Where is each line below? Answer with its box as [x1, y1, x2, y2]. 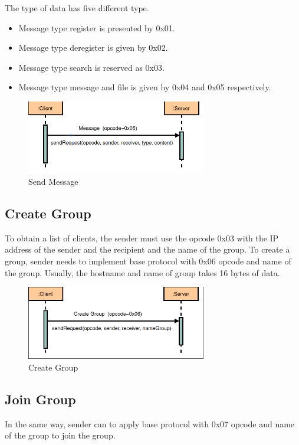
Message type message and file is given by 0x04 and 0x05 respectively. [18, 81, 271, 93]
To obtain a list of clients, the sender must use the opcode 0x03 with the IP [5, 231, 279, 244]
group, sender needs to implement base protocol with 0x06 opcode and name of [5, 255, 291, 267]
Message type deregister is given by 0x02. [18, 41, 168, 54]
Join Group [5, 390, 76, 408]
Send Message [28, 175, 78, 188]
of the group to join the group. [5, 429, 116, 441]
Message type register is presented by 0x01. [18, 21, 175, 34]
